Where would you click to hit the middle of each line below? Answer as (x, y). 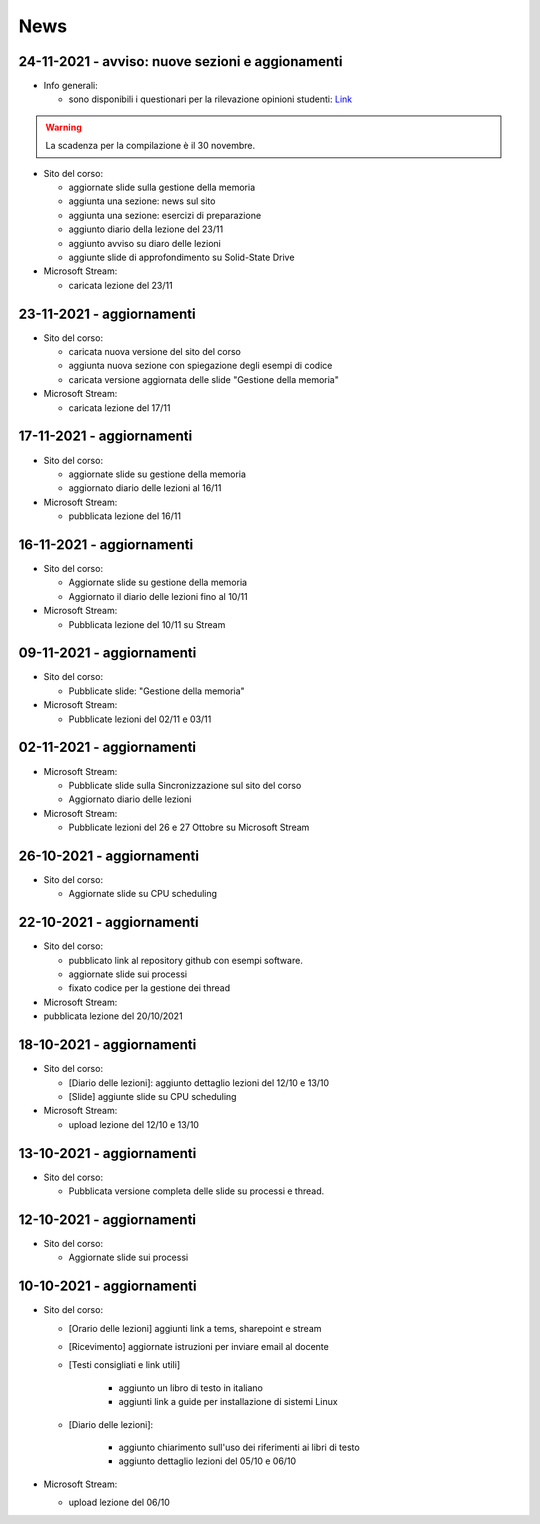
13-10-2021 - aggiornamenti (107, 1153)
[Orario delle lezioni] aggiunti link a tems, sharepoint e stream (195, 1328)
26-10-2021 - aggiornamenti (109, 855)
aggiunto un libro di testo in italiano (191, 1387)
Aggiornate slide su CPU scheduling (143, 894)
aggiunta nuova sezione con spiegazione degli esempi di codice (200, 366)
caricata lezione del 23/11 (121, 285)
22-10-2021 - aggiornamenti (108, 922)
